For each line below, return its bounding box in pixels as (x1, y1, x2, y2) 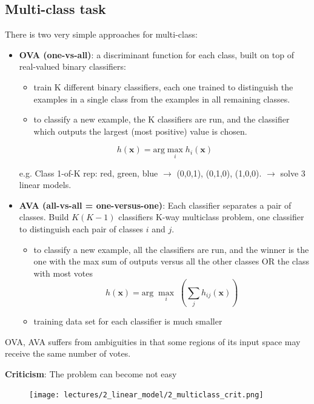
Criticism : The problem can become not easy (5, 367, 177, 380)
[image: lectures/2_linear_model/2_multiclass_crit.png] (29, 391, 264, 400)
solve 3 (280, 166, 306, 179)
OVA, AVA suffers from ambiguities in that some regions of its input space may (5, 335, 301, 348)
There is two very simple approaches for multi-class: (5, 28, 198, 41)
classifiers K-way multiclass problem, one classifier (118, 210, 304, 223)
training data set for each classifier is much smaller (33, 315, 222, 328)
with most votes (33, 266, 93, 279)
